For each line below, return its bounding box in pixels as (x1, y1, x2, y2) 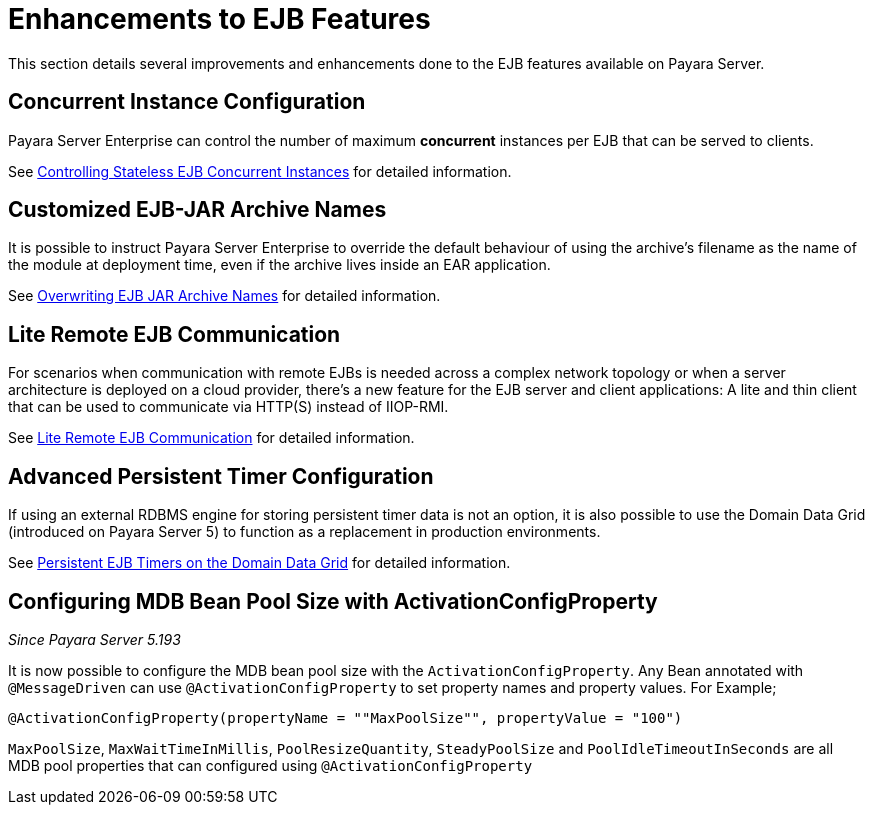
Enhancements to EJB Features (8, 2, 431, 36)
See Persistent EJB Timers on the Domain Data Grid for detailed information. (8, 554, 511, 572)
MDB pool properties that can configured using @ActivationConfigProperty (8, 756, 533, 774)
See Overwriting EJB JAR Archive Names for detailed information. (8, 287, 441, 305)
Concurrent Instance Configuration (8, 89, 366, 115)
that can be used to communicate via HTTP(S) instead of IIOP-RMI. (8, 398, 449, 416)
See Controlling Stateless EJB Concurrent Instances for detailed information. (8, 162, 512, 180)
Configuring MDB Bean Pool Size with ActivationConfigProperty (8, 588, 658, 614)
